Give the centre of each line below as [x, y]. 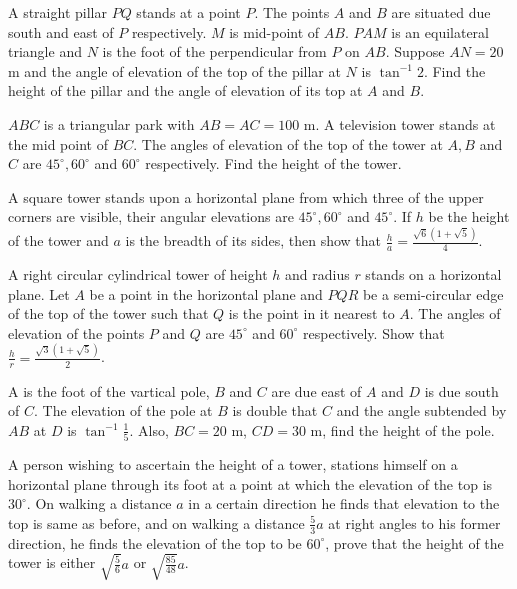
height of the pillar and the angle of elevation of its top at [185, 90]
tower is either [52, 562]
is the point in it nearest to [311, 313]
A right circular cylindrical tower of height [138, 274]
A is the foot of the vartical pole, [109, 390]
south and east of [61, 31]
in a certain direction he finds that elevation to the [344, 503]
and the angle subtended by [421, 410]
